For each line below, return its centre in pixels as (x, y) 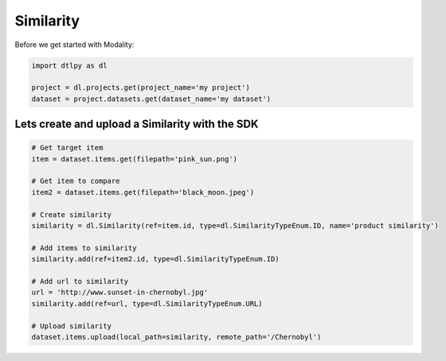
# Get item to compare (76, 181)
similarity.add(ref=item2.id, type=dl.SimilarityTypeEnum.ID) (155, 259)
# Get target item (67, 148)
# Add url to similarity (80, 281)
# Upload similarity (71, 326)
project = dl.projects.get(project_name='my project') (141, 88)
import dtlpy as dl (69, 65)
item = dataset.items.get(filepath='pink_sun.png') (135, 159)
